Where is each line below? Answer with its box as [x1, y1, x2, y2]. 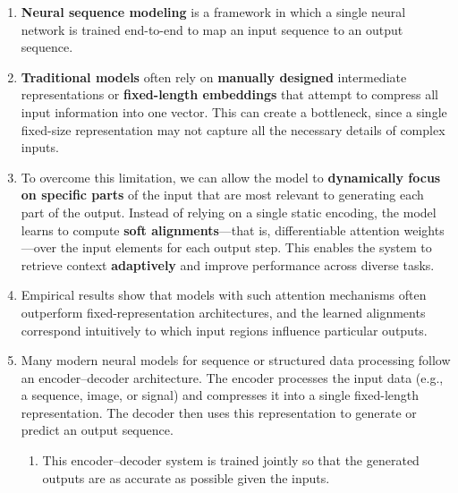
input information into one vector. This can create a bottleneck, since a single [21, 102, 447, 121]
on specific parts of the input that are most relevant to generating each [21, 185, 424, 204]
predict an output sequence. [21, 421, 174, 439]
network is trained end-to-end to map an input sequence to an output [21, 20, 403, 38]
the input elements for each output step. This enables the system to [60, 238, 432, 257]
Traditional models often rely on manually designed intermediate [21, 67, 407, 86]
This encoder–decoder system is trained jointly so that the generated [42, 451, 420, 470]
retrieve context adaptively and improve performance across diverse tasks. [21, 255, 435, 274]
